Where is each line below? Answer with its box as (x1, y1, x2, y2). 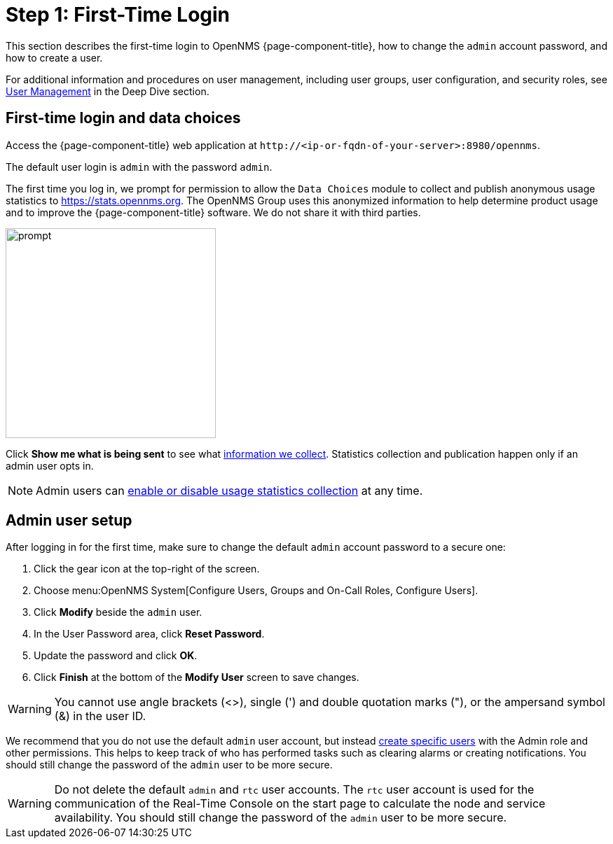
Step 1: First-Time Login (6, 3, 230, 27)
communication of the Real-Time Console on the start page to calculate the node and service (54, 796, 546, 811)
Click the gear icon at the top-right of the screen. (34, 563, 260, 575)
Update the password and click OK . (34, 649, 198, 662)
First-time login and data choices (6, 109, 241, 127)
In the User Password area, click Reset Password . (34, 628, 265, 640)
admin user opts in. (6, 459, 94, 472)
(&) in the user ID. (54, 709, 146, 724)
